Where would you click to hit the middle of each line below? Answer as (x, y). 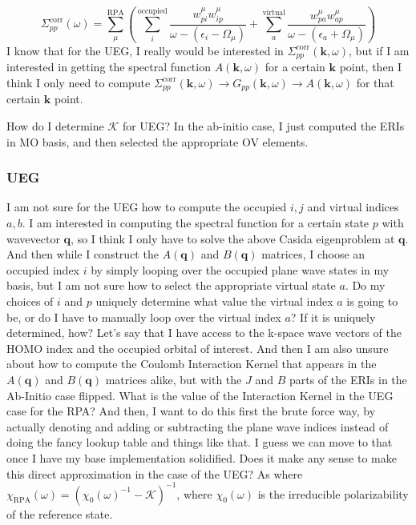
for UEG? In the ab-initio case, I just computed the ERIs (263, 126)
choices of (30, 301)
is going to (372, 301)
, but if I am (379, 50)
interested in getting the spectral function (109, 67)
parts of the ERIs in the (348, 379)
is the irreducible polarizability (333, 493)
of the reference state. (60, 513)
